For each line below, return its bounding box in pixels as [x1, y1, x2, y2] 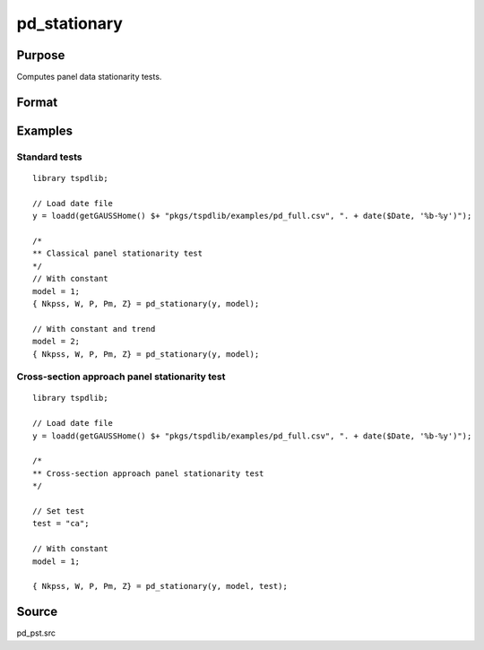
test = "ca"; [32, 518, 90, 529]
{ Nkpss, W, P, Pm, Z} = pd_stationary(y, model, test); [32, 581, 289, 592]
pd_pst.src [16, 628, 56, 638]
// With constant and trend [32, 324, 156, 334]
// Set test [32, 506, 85, 516]
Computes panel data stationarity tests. [16, 72, 162, 82]
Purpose [16, 48, 65, 63]
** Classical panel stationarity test [32, 248, 203, 259]
